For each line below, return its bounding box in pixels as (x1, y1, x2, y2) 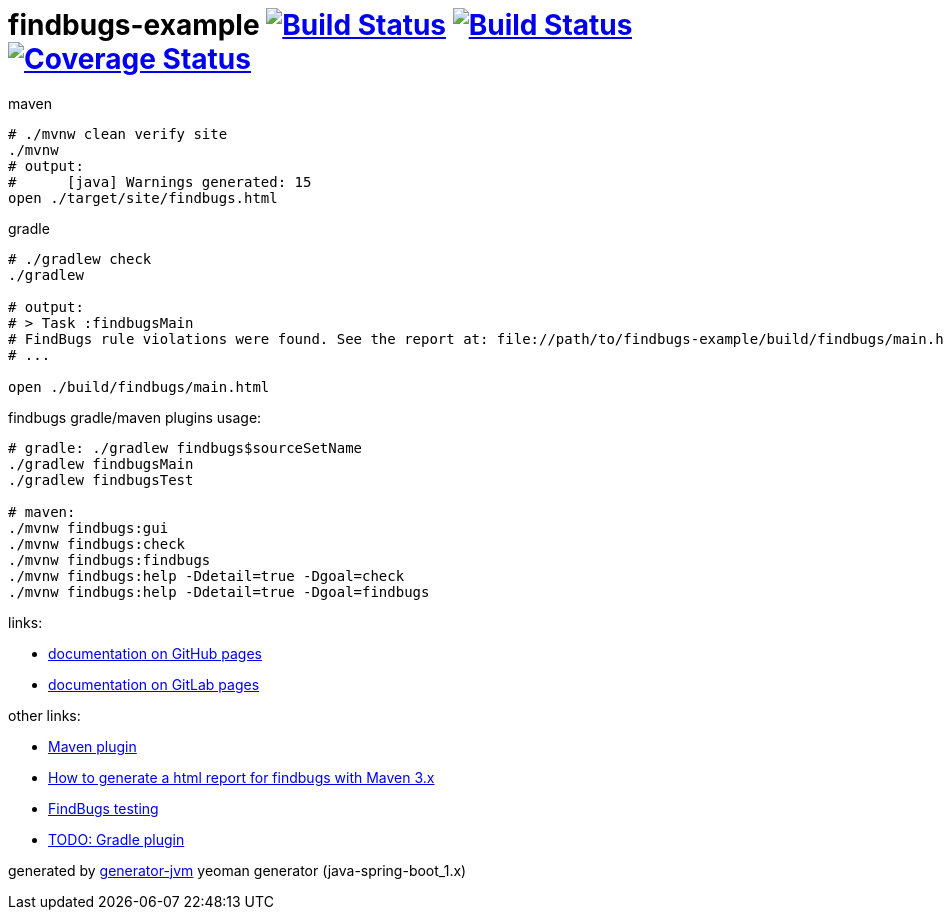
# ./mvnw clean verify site (8, 125, 228, 142)
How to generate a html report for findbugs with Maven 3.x (48, 768, 435, 786)
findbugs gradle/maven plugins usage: (8, 408, 262, 426)
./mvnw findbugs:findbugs (8, 551, 211, 568)
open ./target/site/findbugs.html (8, 189, 278, 206)
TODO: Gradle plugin (48, 830, 185, 848)
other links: (8, 706, 81, 724)
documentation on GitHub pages (48, 644, 262, 662)
